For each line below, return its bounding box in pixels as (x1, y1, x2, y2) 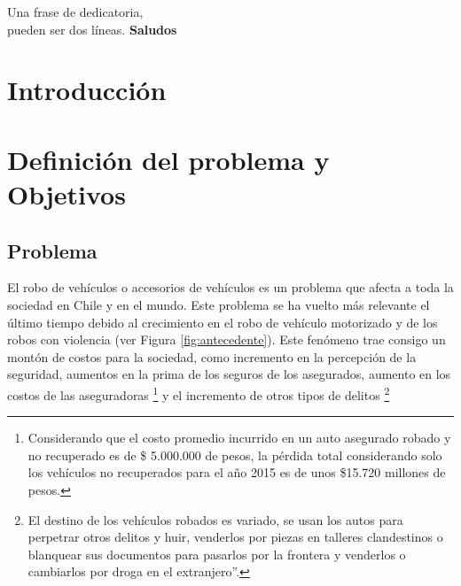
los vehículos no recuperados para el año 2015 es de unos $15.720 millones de (27, 463, 446, 482)
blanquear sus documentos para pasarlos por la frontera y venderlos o (27, 544, 406, 563)
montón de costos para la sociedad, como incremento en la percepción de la (7, 347, 417, 366)
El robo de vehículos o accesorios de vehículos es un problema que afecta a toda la (7, 278, 454, 297)
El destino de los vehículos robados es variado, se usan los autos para (27, 510, 403, 528)
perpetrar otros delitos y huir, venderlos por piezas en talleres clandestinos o (27, 528, 443, 546)
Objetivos (7, 175, 126, 212)
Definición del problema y (7, 141, 330, 177)
